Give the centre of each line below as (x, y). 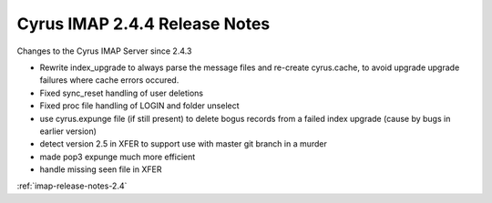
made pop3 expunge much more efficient (118, 157)
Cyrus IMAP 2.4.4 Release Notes (143, 24)
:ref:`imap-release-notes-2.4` (72, 186)
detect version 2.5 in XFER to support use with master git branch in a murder (184, 144)
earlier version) (68, 131)
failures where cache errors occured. (109, 80)
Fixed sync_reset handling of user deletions (122, 93)
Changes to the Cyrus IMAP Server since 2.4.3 (104, 51)
